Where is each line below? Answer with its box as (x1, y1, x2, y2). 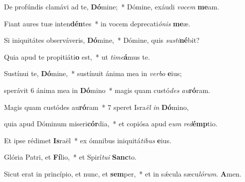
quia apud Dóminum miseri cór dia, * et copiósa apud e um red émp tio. (4, 118, 218, 129)
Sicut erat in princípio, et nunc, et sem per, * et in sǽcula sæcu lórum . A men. (4, 168, 242, 179)
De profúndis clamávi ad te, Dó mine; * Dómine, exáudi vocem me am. (4, 1, 220, 11)
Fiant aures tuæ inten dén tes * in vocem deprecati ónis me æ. (4, 18, 191, 28)
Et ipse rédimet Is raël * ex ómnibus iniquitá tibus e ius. (4, 135, 172, 145)
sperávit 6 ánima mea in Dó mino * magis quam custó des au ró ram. (4, 85, 210, 95)
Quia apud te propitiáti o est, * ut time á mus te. (4, 51, 150, 62)
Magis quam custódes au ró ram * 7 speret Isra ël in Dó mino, (4, 101, 189, 112)
